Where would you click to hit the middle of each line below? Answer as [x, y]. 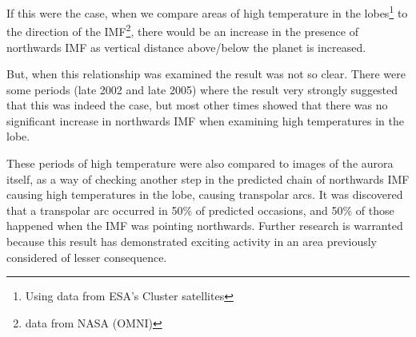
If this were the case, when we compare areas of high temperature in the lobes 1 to [207, 12]
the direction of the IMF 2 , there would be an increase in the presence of [182, 30]
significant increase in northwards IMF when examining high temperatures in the [205, 120]
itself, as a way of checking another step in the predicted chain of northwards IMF [208, 178]
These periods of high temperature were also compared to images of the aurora [200, 163]
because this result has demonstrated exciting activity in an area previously [192, 242]
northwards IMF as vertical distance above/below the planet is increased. [186, 47]
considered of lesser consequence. [87, 257]
